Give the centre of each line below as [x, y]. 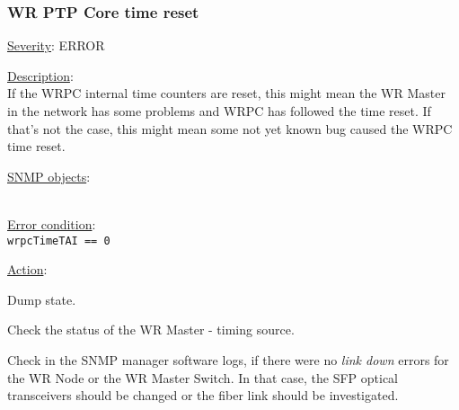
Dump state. [42, 299]
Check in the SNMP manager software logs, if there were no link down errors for [228, 360]
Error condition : [52, 223]
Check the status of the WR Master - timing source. [151, 330]
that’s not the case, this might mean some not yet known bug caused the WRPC [230, 128]
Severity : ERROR [56, 45]
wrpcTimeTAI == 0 [59, 241]
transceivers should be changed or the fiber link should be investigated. [203, 395]
